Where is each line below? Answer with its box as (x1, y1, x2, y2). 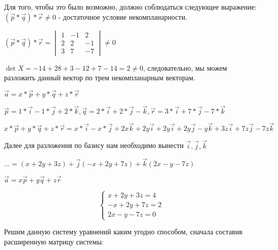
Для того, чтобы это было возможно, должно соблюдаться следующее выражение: (4, 2, 257, 12)
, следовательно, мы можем (143, 62, 227, 73)
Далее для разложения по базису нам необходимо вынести (4, 140, 184, 151)
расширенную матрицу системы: (4, 236, 104, 246)
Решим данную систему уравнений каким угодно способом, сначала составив (4, 226, 243, 237)
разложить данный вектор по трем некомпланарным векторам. (4, 72, 196, 83)
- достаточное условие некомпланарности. (58, 11, 188, 22)
